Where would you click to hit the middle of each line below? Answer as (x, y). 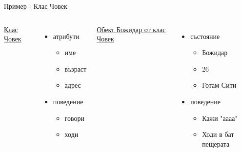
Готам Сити (219, 85)
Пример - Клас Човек (36, 6)
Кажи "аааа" (220, 118)
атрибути (66, 36)
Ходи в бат (218, 134)
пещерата (216, 143)
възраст (76, 68)
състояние (205, 36)
